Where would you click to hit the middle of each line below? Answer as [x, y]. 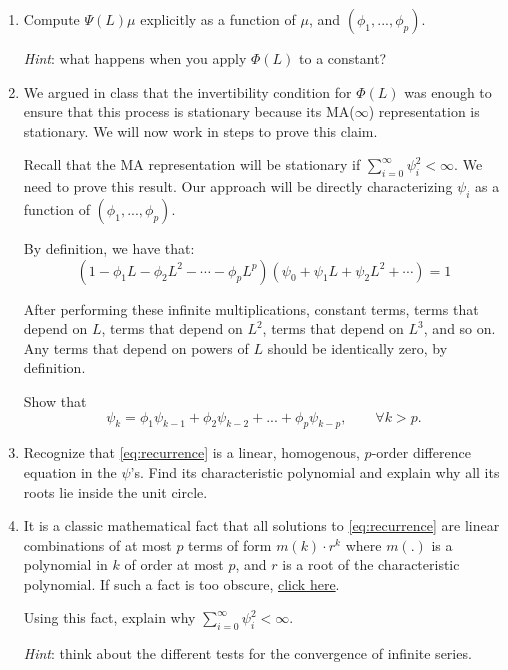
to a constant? [343, 58]
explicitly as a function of [218, 19]
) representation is [424, 111]
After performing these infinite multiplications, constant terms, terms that [251, 308]
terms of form [230, 544]
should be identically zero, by [357, 347]
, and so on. [459, 328]
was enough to [448, 91]
